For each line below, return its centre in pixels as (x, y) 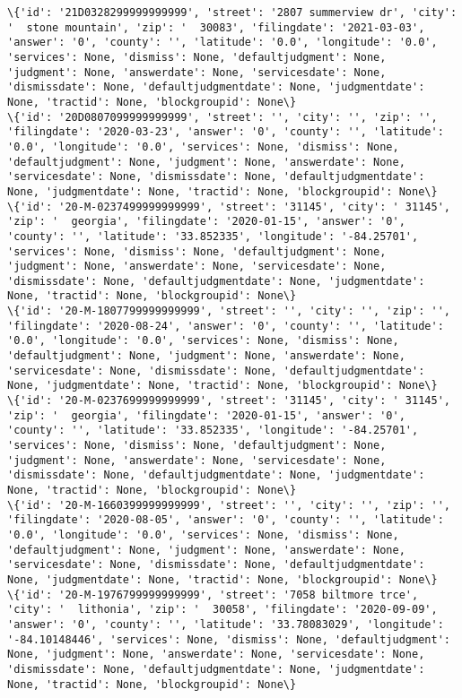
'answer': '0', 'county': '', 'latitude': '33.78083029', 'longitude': (226, 624)
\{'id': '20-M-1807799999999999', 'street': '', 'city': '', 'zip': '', (229, 311)
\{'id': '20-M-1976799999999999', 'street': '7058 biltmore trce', (213, 595)
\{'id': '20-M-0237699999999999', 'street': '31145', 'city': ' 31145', (229, 401)
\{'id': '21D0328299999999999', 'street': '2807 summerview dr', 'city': (232, 13)
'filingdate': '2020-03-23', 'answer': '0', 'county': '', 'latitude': (226, 132)
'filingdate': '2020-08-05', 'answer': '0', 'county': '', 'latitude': (226, 520)
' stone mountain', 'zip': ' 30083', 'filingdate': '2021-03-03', (216, 27)
